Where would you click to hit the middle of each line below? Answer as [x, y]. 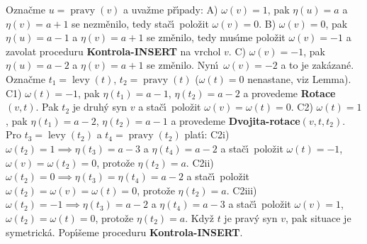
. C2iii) [242, 190]
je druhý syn [100, 107]
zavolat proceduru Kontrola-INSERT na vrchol [113, 51]
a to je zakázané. [317, 65]
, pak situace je [318, 217]
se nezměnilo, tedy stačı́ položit [140, 23]
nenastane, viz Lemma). [299, 78]
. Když [199, 217]
